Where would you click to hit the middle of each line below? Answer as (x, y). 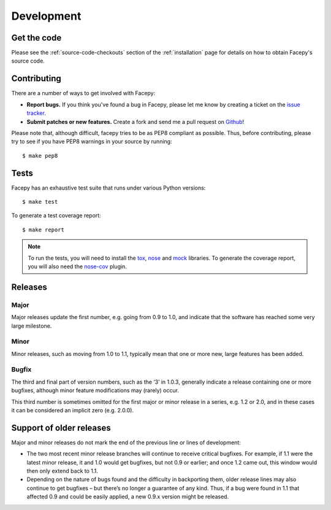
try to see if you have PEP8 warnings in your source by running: (92, 142)
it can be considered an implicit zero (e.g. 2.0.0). (73, 410)
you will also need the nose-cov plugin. (77, 266)
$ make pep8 (40, 156)
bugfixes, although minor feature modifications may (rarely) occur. (95, 390)
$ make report (43, 230)
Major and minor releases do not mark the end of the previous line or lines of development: (126, 442)
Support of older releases (61, 427)
